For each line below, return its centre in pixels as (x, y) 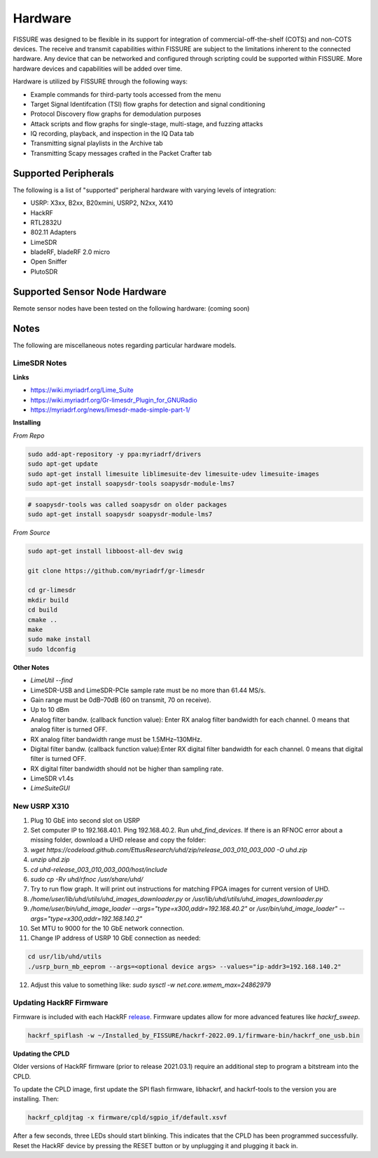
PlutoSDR (44, 271)
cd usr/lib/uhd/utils (65, 957)
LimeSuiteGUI (50, 788)
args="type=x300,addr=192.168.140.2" (86, 918)
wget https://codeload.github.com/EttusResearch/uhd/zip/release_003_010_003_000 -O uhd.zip (169, 849)
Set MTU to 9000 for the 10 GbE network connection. (107, 928)
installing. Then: (36, 1099)
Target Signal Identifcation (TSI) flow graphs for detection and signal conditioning (148, 104)
